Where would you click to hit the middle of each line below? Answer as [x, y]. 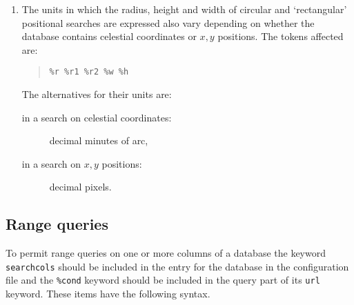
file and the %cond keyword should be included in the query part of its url [163, 280]
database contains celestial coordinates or [109, 36]
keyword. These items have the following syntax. [108, 294]
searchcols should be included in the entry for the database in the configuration [177, 266]
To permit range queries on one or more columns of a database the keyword [166, 253]
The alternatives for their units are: [97, 94]
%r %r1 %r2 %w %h [89, 72]
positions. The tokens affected [281, 36]
